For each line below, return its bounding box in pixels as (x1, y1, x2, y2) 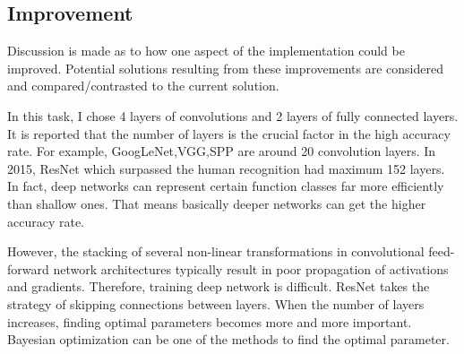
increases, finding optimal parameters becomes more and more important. (7, 312, 412, 331)
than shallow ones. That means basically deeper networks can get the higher (7, 194, 426, 212)
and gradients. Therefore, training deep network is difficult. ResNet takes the (7, 277, 430, 296)
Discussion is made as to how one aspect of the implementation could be (7, 41, 405, 60)
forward (7, 259, 49, 278)
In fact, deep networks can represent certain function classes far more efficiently (7, 177, 444, 195)
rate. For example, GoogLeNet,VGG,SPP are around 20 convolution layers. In (7, 142, 436, 160)
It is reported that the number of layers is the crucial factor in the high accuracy (7, 124, 451, 142)
